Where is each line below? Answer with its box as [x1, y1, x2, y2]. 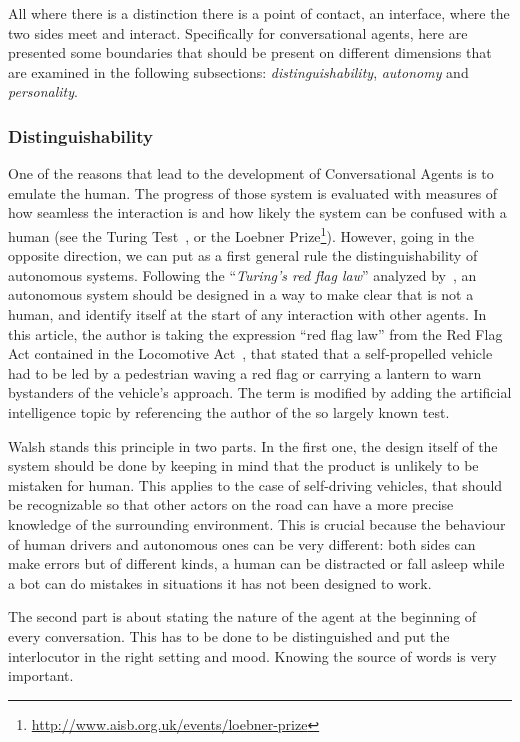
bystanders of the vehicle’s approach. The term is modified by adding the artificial [8, 382, 512, 403]
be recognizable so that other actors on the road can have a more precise [8, 494, 454, 515]
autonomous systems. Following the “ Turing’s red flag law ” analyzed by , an [8, 264, 477, 285]
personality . [8, 81, 78, 102]
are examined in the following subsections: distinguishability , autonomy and [8, 61, 469, 82]
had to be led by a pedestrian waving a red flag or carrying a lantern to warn [8, 362, 482, 383]
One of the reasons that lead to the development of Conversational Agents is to [8, 163, 494, 184]
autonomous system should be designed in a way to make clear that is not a [8, 284, 474, 305]
